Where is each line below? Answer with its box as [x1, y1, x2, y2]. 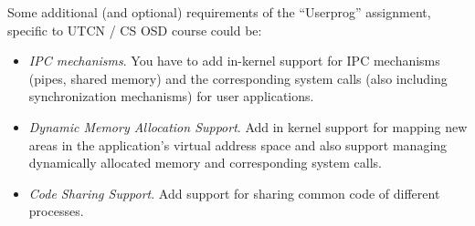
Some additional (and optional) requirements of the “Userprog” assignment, [7, 3, 431, 21]
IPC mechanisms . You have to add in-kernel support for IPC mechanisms [28, 51, 440, 70]
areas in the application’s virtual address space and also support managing [28, 135, 448, 154]
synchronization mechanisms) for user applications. [28, 87, 314, 106]
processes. [28, 201, 84, 221]
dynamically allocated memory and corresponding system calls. [28, 153, 382, 172]
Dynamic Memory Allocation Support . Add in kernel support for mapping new [28, 117, 468, 136]
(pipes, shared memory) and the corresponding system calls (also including [28, 68, 448, 87]
